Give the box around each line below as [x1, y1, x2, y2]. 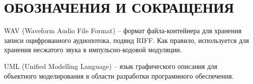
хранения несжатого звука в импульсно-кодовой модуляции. [4, 44, 182, 55]
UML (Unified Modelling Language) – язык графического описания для [4, 61, 218, 71]
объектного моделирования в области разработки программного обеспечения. [4, 70, 234, 81]
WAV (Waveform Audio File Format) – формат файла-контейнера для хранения [4, 25, 242, 36]
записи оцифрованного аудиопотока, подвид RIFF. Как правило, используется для [4, 35, 249, 45]
